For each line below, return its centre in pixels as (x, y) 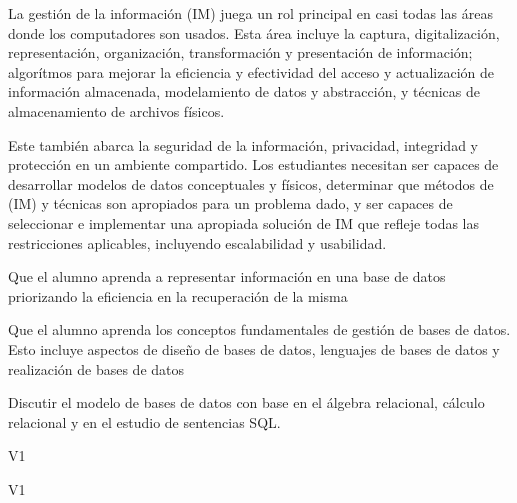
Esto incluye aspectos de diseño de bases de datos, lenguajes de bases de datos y (254, 348)
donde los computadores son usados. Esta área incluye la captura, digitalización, (254, 32)
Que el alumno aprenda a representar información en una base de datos (227, 276)
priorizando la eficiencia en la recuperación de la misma (178, 295)
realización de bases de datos (96, 368)
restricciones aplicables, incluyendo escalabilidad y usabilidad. (197, 242)
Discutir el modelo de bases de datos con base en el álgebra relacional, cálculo (246, 402)
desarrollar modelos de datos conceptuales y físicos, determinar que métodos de (251, 183)
